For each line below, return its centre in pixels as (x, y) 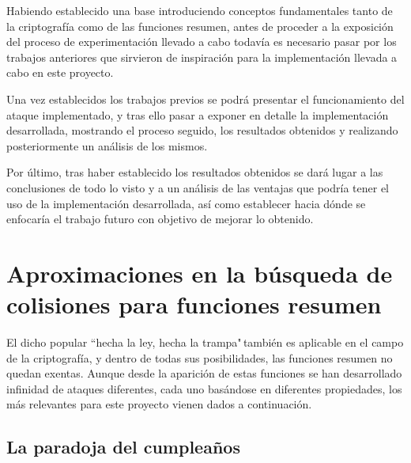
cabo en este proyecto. (60, 72)
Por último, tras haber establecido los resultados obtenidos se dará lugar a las (195, 172)
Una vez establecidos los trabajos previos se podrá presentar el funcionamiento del (205, 99)
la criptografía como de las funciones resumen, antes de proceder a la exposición (200, 26)
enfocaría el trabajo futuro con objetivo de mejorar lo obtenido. (160, 219)
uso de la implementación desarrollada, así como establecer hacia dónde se (186, 203)
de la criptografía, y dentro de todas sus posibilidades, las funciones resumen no (200, 357)
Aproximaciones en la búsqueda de (200, 273)
